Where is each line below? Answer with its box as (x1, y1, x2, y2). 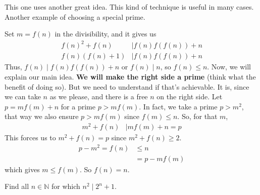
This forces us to (5, 132, 56, 143)
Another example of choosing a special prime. (5, 11, 145, 22)
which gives (5, 164, 40, 174)
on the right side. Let (157, 91, 223, 102)
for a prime (61, 101, 95, 111)
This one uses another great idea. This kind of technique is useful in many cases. (5, 2, 254, 12)
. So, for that (177, 111, 218, 122)
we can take (5, 91, 41, 102)
